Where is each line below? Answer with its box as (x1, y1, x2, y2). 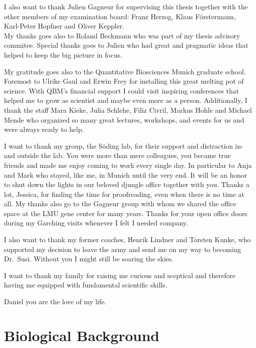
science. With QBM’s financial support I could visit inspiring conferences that (4, 85, 239, 95)
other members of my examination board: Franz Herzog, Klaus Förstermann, (4, 11, 236, 21)
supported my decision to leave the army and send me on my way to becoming (4, 244, 241, 254)
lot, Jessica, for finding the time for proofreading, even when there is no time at (4, 189, 245, 199)
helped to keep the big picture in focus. (4, 49, 123, 60)
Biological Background (4, 325, 160, 345)
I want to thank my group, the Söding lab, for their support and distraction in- (4, 140, 244, 151)
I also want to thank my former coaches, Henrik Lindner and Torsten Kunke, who (4, 234, 251, 245)
